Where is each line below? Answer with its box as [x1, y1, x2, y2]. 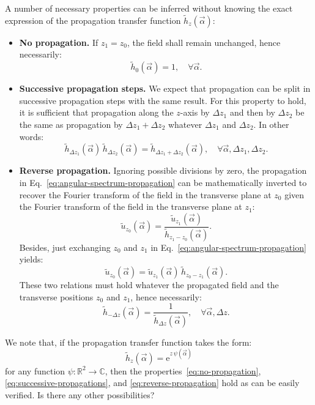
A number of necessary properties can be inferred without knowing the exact [5, 2, 293, 14]
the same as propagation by [19, 118, 123, 130]
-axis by [180, 106, 210, 119]
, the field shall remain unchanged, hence [127, 35, 281, 48]
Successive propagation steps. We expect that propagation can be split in [19, 82, 311, 95]
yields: [19, 253, 43, 266]
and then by [229, 106, 275, 119]
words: [19, 130, 44, 143]
